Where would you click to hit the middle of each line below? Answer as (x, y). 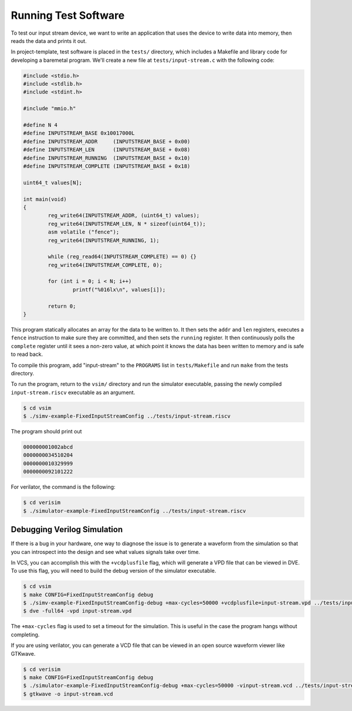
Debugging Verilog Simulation (67, 530)
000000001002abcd (48, 447)
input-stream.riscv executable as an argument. (73, 392)
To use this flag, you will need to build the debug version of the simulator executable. (114, 571)
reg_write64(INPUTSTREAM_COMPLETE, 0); (105, 265)
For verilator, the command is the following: (63, 487)
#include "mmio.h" (50, 109)
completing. (25, 635)
